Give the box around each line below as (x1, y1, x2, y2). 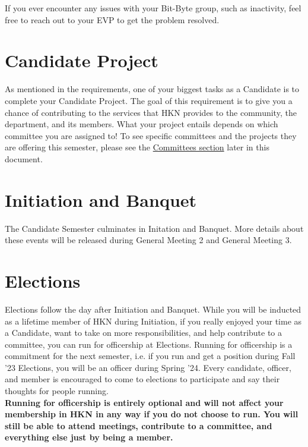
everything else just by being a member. (5, 431, 173, 443)
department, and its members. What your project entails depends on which (5, 118, 278, 130)
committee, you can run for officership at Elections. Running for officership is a (5, 338, 293, 350)
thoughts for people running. (5, 385, 109, 397)
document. (5, 152, 43, 165)
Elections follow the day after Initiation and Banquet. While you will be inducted (5, 303, 301, 315)
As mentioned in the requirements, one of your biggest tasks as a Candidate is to (5, 83, 300, 95)
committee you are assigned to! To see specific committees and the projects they (5, 129, 297, 141)
